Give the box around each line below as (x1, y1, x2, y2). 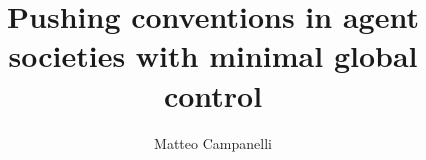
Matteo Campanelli (154, 132, 272, 153)
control (163, 74, 263, 115)
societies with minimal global (8, 35, 418, 76)
